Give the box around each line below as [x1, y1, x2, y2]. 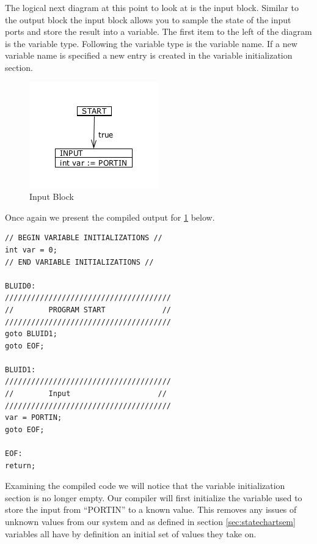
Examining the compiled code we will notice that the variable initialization [5, 479, 285, 492]
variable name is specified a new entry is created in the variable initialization [5, 49, 293, 62]
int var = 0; [5, 245, 57, 254]
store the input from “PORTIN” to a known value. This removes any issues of [5, 503, 297, 516]
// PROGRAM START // [5, 305, 172, 314]
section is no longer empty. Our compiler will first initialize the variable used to [5, 491, 302, 504]
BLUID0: [5, 281, 36, 290]
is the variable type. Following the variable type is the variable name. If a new [5, 37, 297, 50]
